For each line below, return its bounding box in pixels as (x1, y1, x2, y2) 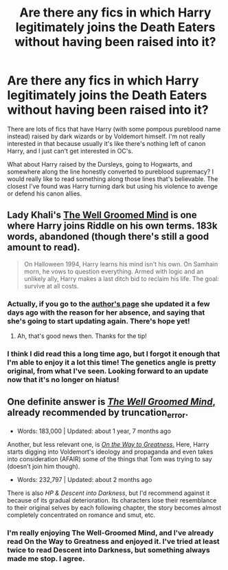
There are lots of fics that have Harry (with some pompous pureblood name (7, 125, 221, 133)
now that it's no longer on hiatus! (7, 374, 119, 384)
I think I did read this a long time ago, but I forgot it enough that (7, 349, 220, 359)
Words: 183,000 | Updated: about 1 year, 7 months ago (16, 427, 172, 435)
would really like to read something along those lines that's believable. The (7, 174, 218, 183)
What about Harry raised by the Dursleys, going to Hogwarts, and (7, 160, 192, 168)
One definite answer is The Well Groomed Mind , (7, 396, 216, 408)
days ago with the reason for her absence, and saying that (7, 308, 205, 317)
